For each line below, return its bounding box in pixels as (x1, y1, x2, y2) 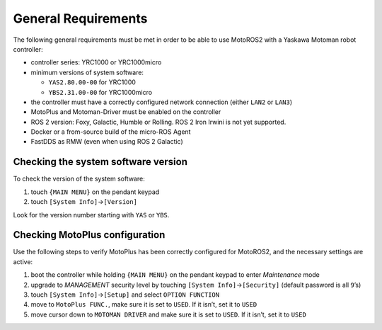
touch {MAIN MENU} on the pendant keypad (30, 188, 160, 196)
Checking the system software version (13, 156, 187, 168)
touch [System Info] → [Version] (30, 198, 138, 206)
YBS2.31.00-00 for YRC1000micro (48, 88, 152, 96)
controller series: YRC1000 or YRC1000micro (30, 58, 162, 67)
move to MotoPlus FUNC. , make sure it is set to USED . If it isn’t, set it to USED (30, 300, 257, 309)
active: (13, 257, 33, 266)
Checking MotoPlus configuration (13, 229, 166, 241)
